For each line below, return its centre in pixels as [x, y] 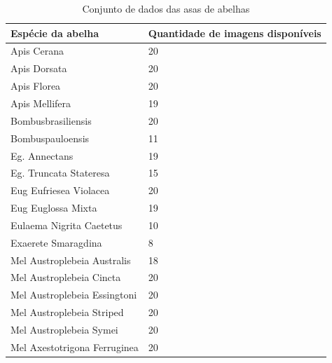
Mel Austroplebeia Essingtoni [74, 295]
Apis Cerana [37, 51]
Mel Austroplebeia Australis [71, 260]
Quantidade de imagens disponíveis [235, 33]
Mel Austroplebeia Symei [64, 329]
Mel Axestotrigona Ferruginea [75, 347]
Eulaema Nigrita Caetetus [67, 225]
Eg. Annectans [42, 155]
